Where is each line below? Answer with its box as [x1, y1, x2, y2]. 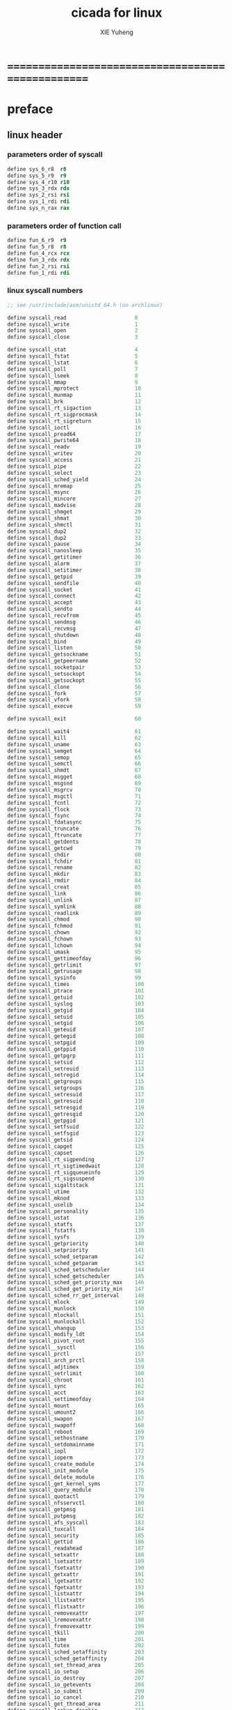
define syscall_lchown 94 [7, 941, 141, 949]
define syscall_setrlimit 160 [7, 1370, 144, 1377]
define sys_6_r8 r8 [7, 165, 67, 172]
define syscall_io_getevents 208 [7, 1681, 144, 1688]
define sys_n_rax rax [7, 204, 70, 212]
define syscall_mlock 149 [7, 1299, 144, 1306]
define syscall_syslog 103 [7, 1000, 144, 1007]
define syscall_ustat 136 [7, 1214, 144, 1221]
